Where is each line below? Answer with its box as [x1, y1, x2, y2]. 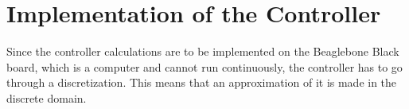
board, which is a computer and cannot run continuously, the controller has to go [6, 58, 403, 75]
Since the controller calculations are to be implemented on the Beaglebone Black [6, 43, 399, 60]
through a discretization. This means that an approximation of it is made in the [6, 74, 397, 91]
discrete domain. [6, 89, 87, 106]
